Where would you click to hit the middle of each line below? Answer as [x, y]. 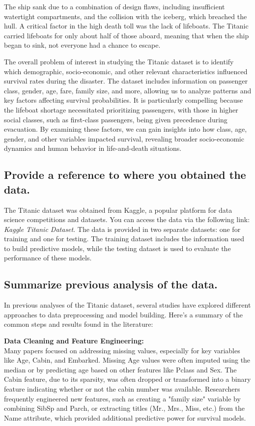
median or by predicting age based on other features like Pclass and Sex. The [120, 369]
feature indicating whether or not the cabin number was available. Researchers [122, 389]
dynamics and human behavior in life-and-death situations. [93, 148]
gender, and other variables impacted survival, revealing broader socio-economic [124, 138]
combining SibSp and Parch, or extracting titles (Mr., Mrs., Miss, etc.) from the [124, 408]
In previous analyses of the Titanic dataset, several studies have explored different [127, 305]
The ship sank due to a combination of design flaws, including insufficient [114, 6]
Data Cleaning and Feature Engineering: [74, 341]
